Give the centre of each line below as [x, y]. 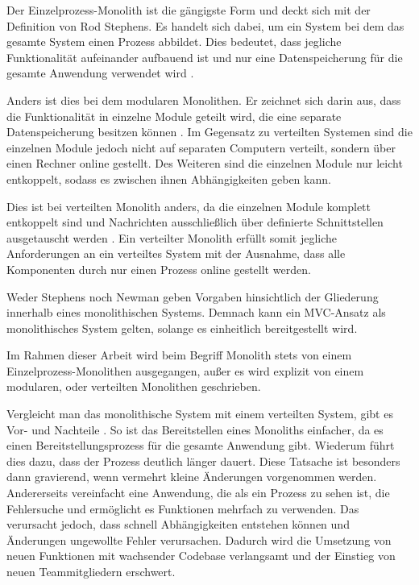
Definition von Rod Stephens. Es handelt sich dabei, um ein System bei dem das [205, 25]
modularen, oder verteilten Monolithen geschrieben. [134, 386]
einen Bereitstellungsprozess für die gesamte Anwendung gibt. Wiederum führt [201, 445]
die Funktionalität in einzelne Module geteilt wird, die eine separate [174, 116]
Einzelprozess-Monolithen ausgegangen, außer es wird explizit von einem [185, 370]
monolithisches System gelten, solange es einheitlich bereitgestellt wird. [182, 328]
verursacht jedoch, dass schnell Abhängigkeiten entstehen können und [178, 524]
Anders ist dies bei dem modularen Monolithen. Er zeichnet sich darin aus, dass [204, 100]
